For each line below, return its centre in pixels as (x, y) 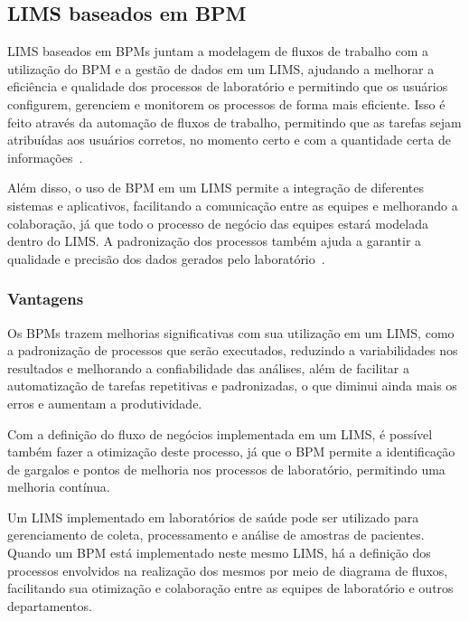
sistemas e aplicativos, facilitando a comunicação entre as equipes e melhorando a (233, 205)
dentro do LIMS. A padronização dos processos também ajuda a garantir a (215, 241)
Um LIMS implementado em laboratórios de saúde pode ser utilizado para (213, 517)
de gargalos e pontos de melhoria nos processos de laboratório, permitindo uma (226, 469)
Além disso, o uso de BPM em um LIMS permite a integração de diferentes (216, 188)
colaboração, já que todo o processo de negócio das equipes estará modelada (218, 223)
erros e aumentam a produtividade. (105, 403)
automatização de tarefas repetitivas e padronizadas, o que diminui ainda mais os (232, 386)
